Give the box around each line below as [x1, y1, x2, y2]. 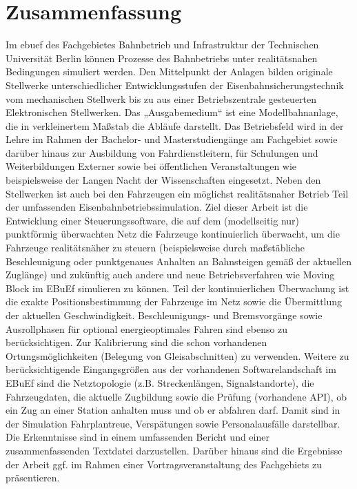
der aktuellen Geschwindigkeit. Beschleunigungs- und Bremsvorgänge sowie [6, 308, 323, 322]
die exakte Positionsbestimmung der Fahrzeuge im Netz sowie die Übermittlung [6, 294, 343, 309]
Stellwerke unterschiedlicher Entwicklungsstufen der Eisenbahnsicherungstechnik [6, 77, 344, 92]
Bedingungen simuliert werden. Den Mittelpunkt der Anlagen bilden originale [6, 64, 333, 79]
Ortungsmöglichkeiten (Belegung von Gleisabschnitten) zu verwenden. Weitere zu [6, 348, 349, 363]
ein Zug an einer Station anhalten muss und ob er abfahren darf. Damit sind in [6, 403, 340, 417]
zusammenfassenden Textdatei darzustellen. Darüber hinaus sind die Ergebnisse [6, 443, 343, 457]
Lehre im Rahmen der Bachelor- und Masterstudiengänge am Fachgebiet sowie [6, 132, 338, 146]
